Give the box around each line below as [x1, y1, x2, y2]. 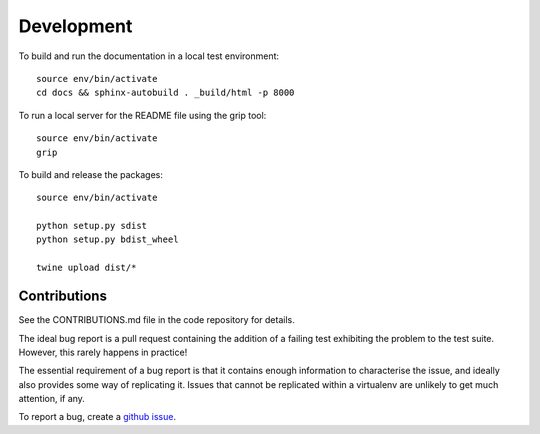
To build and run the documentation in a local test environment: [18, 50, 280, 62]
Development [18, 15, 133, 37]
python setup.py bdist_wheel [36, 234, 179, 245]
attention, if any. [18, 393, 85, 405]
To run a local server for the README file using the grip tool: [18, 109, 267, 121]
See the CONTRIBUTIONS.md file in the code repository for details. [18, 314, 295, 326]
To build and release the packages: [18, 168, 164, 180]
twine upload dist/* [36, 262, 137, 274]
